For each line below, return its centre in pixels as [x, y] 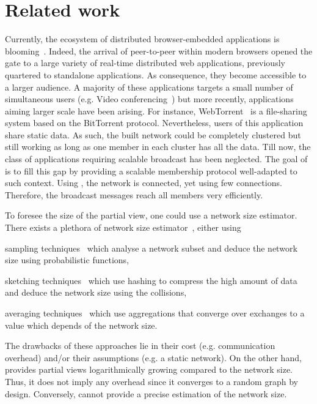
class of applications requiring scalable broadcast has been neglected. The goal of [156, 159]
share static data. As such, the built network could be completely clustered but [153, 134]
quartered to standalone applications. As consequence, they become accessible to [156, 74]
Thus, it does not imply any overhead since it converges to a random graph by [151, 381]
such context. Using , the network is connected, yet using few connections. [144, 183]
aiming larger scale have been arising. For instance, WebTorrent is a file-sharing [156, 110]
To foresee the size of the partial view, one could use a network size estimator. [151, 215]
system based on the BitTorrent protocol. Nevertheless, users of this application [154, 123]
